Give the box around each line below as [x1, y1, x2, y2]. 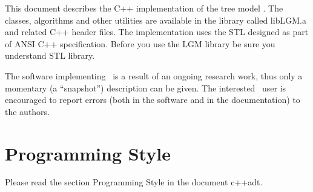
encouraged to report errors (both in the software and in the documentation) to [5, 93, 300, 106]
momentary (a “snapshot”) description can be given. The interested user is [5, 81, 286, 94]
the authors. [5, 105, 50, 118]
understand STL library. [5, 49, 95, 62]
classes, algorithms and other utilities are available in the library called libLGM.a [5, 13, 306, 26]
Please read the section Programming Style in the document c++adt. [5, 176, 263, 188]
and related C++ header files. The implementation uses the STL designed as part [5, 25, 309, 38]
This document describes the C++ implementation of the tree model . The [5, 2, 283, 14]
